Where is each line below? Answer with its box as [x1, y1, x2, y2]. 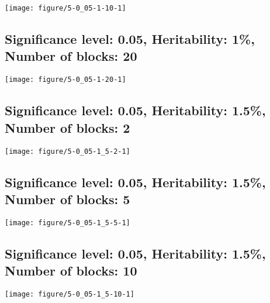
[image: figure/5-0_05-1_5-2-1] [5, 147, 130, 156]
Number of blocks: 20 [5, 47, 137, 65]
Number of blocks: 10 [5, 261, 137, 280]
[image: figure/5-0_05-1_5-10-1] [5, 290, 134, 298]
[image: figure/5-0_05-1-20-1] [5, 75, 126, 84]
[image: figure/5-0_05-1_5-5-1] [5, 218, 130, 227]
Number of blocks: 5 [5, 190, 130, 208]
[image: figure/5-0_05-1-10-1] [5, 4, 126, 12]
